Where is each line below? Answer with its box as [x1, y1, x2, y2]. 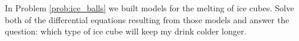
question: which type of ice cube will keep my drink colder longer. [5, 25, 247, 37]
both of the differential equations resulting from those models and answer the [5, 13, 289, 26]
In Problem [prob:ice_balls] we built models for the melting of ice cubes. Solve [5, 2, 294, 14]
